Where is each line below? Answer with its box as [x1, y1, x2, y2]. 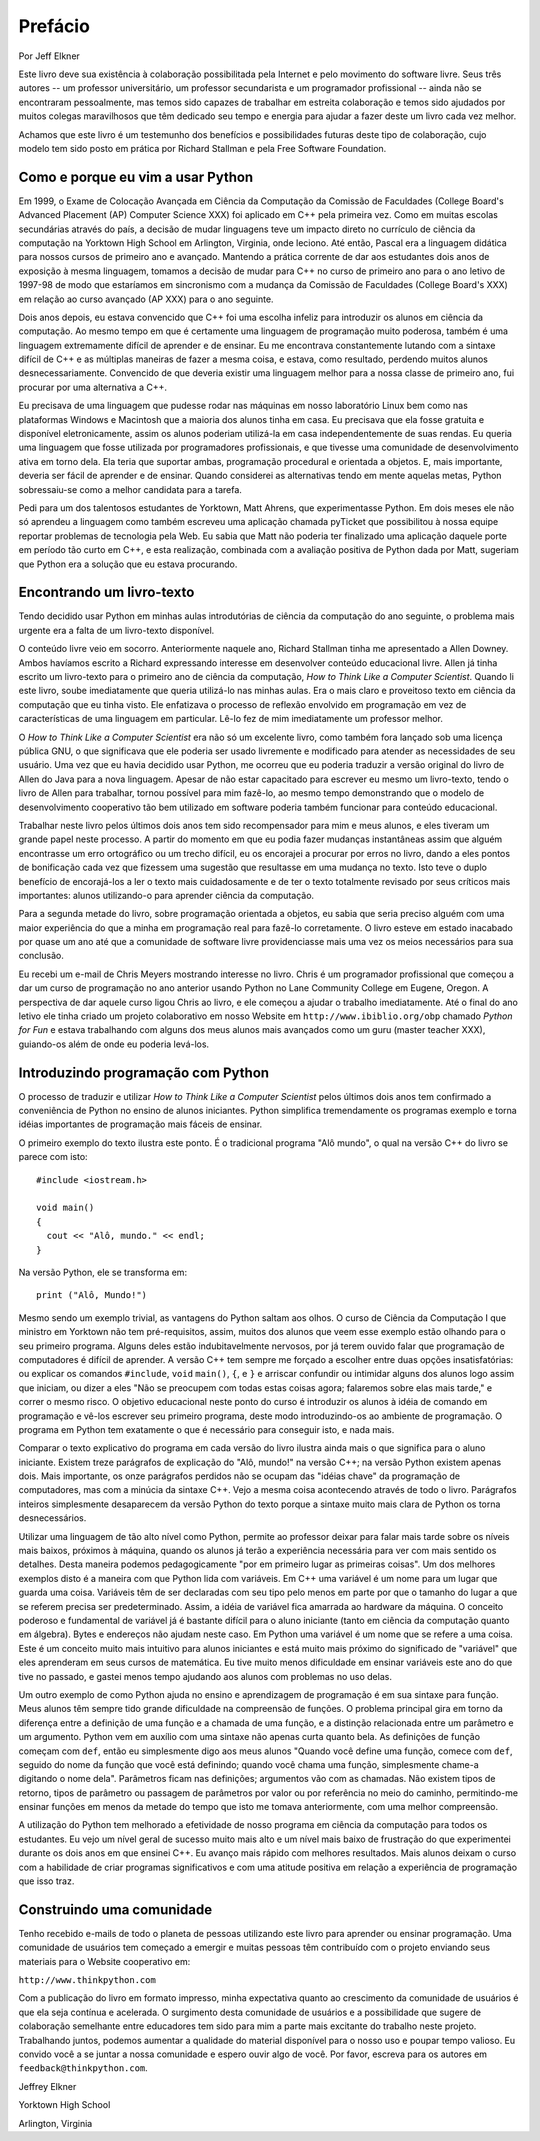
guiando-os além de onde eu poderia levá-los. [18, 1038, 210, 1050]
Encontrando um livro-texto [18, 584, 195, 601]
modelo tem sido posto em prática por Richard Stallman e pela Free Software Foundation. [18, 142, 387, 154]
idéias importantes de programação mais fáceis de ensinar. [18, 1118, 263, 1130]
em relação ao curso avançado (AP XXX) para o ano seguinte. [18, 293, 274, 305]
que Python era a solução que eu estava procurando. [18, 558, 238, 570]
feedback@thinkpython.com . [18, 2062, 149, 2074]
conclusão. [18, 950, 65, 962]
